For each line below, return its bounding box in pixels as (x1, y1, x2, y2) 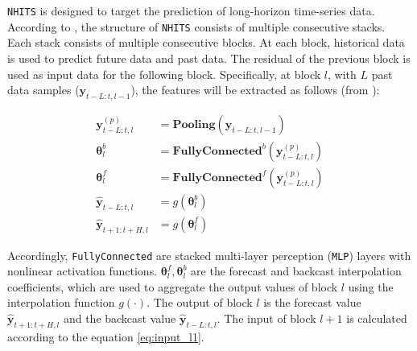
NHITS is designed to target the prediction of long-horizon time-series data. (7, 2, 375, 19)
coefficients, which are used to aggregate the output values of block (7, 278, 338, 295)
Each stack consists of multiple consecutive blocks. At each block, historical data (7, 34, 405, 51)
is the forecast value (263, 294, 361, 311)
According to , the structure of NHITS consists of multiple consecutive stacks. (7, 18, 386, 35)
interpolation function (7, 294, 115, 311)
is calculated (346, 310, 407, 327)
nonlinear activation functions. (7, 262, 158, 279)
